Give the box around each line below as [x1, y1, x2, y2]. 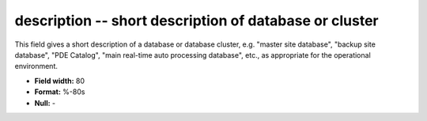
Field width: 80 [34, 76, 85, 85]
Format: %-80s [34, 87, 85, 96]
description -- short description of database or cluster [14, 12, 379, 29]
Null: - [34, 98, 56, 108]
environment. [14, 62, 59, 71]
